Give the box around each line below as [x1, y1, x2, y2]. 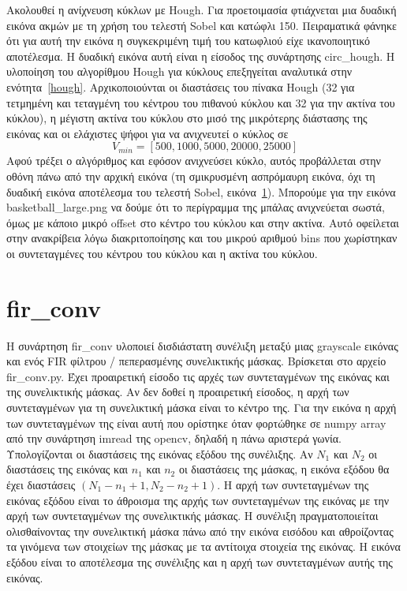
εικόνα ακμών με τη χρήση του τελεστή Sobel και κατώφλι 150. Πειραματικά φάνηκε [6, 17, 397, 33]
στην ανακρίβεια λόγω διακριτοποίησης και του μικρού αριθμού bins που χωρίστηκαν [6, 230, 398, 246]
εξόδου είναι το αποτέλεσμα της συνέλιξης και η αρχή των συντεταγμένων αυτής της [6, 553, 393, 570]
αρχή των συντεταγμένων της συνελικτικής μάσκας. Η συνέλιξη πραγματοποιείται [6, 507, 379, 524]
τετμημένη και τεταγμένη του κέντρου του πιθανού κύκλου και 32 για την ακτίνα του [6, 94, 395, 110]
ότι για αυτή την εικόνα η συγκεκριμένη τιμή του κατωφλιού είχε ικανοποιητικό [6, 32, 370, 49]
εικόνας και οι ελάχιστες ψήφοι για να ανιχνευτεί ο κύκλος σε [6, 125, 289, 141]
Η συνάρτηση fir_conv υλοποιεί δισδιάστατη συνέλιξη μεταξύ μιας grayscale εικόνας [6, 337, 398, 353]
